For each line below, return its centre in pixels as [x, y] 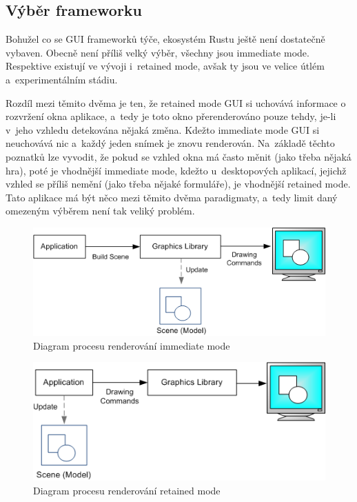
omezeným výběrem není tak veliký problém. [100, 211]
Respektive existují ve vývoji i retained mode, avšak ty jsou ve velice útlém [165, 66]
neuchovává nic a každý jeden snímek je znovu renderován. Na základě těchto [170, 143]
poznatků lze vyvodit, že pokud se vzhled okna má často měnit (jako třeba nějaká [178, 156]
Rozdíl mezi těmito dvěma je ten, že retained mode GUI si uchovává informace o [176, 102]
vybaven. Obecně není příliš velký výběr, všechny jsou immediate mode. [157, 52]
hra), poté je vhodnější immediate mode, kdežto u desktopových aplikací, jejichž [176, 170]
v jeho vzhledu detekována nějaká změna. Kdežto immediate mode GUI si [163, 129]
